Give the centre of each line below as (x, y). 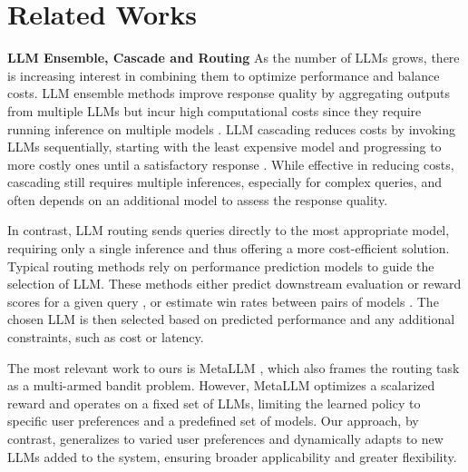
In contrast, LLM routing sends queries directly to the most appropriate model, (229, 230)
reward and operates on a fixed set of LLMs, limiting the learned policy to (214, 403)
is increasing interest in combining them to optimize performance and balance (224, 75)
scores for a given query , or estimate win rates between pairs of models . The (223, 301)
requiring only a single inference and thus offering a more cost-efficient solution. (229, 248)
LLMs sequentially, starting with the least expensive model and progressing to (224, 147)
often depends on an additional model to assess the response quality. (198, 199)
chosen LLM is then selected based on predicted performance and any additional (231, 319)
